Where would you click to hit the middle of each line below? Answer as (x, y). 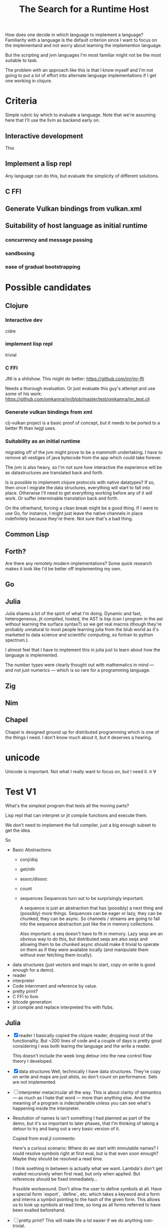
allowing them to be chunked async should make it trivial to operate (89, 944)
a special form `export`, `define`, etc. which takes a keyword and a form (86, 1194)
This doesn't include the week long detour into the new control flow (82, 1056)
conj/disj (29, 859)
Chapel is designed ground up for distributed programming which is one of (82, 732)
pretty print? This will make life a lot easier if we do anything (81, 1220)
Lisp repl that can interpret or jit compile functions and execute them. (76, 815)
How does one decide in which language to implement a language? (74, 35)
